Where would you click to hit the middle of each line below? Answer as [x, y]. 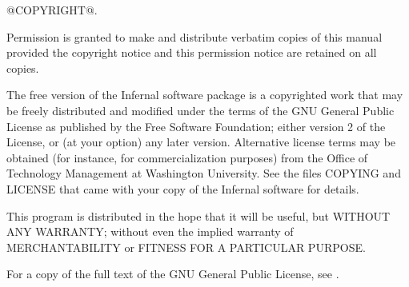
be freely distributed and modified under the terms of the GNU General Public [200, 110]
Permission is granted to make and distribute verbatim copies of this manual [194, 36]
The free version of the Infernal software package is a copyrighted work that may [205, 95]
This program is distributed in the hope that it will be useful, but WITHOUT [198, 215]
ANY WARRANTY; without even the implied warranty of [150, 231]
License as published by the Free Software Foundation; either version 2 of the [196, 126]
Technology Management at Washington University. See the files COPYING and [204, 173]
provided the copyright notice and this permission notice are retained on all [192, 52]
